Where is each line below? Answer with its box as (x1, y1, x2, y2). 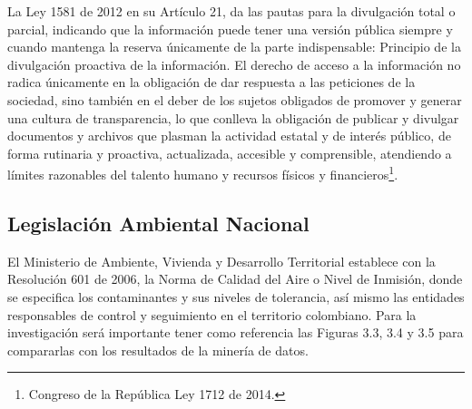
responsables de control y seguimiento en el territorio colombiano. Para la (7, 305, 417, 324)
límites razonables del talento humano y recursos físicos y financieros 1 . (7, 162, 398, 183)
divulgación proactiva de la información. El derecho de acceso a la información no (7, 54, 461, 73)
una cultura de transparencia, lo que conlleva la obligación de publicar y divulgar (7, 108, 459, 127)
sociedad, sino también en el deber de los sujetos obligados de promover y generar (7, 90, 462, 109)
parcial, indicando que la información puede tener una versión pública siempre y (7, 19, 453, 38)
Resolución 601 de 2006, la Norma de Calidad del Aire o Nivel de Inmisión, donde (7, 269, 463, 288)
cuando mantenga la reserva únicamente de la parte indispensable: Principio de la (7, 37, 461, 56)
